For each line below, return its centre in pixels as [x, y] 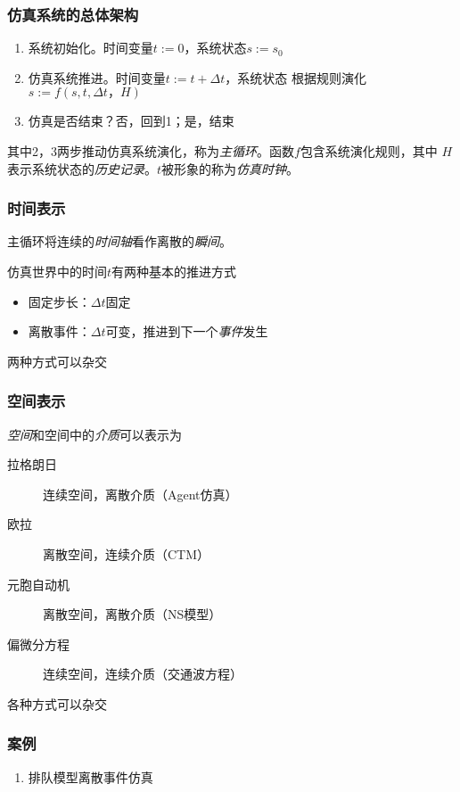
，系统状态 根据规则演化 [296, 77]
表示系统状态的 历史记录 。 [82, 168]
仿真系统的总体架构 [73, 14]
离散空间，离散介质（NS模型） [132, 614]
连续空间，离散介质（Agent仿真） [140, 494]
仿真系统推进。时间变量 [97, 77]
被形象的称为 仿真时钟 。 [230, 168]
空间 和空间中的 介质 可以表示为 [94, 434]
